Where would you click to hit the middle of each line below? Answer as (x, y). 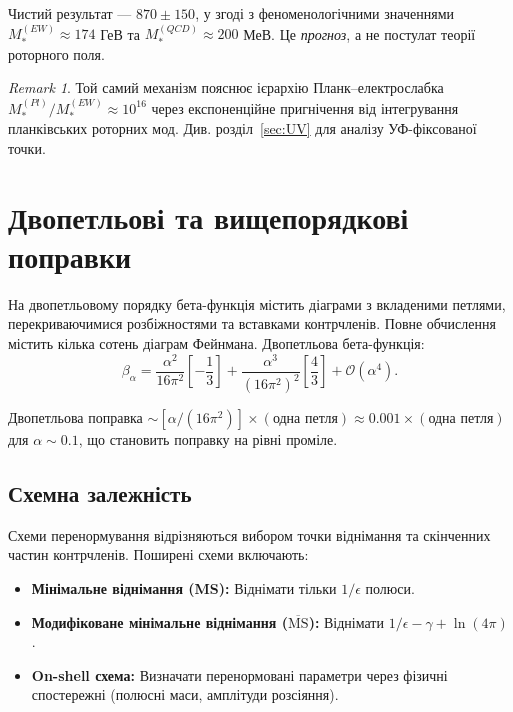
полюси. (390, 588)
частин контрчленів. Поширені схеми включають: (158, 554)
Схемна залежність (100, 493)
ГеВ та (120, 33)
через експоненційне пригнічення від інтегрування (305, 107)
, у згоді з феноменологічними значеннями (324, 13)
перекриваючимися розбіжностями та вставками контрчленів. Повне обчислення (252, 323)
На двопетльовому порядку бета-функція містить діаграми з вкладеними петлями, (257, 303)
